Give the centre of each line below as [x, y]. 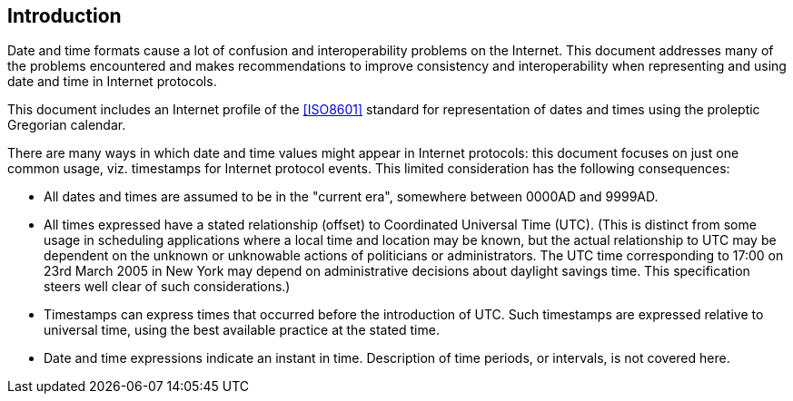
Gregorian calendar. [67, 125]
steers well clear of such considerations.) [167, 287]
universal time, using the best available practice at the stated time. [242, 330]
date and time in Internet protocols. [112, 82]
